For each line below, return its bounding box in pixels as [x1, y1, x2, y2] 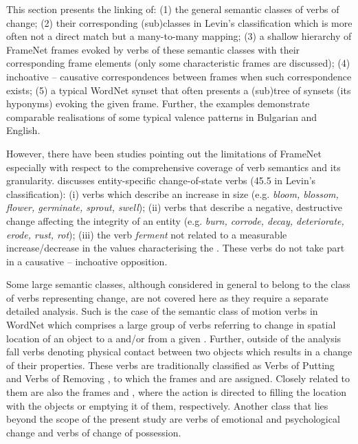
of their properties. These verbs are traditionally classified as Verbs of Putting [6, 357, 335, 372]
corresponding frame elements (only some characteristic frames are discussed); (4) [6, 56, 350, 70]
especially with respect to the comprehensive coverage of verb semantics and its [6, 159, 341, 174]
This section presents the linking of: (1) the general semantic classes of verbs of [6, 2, 339, 16]
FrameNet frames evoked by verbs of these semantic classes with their [6, 42, 300, 56]
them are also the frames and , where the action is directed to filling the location [6, 385, 347, 399]
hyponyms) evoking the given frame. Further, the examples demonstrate [6, 96, 310, 111]
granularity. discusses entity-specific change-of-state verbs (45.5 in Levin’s [6, 173, 316, 188]
